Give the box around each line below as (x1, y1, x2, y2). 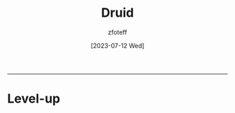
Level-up (7, 91, 61, 107)
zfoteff (108, 28, 127, 36)
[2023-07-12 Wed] (90, 41, 145, 50)
